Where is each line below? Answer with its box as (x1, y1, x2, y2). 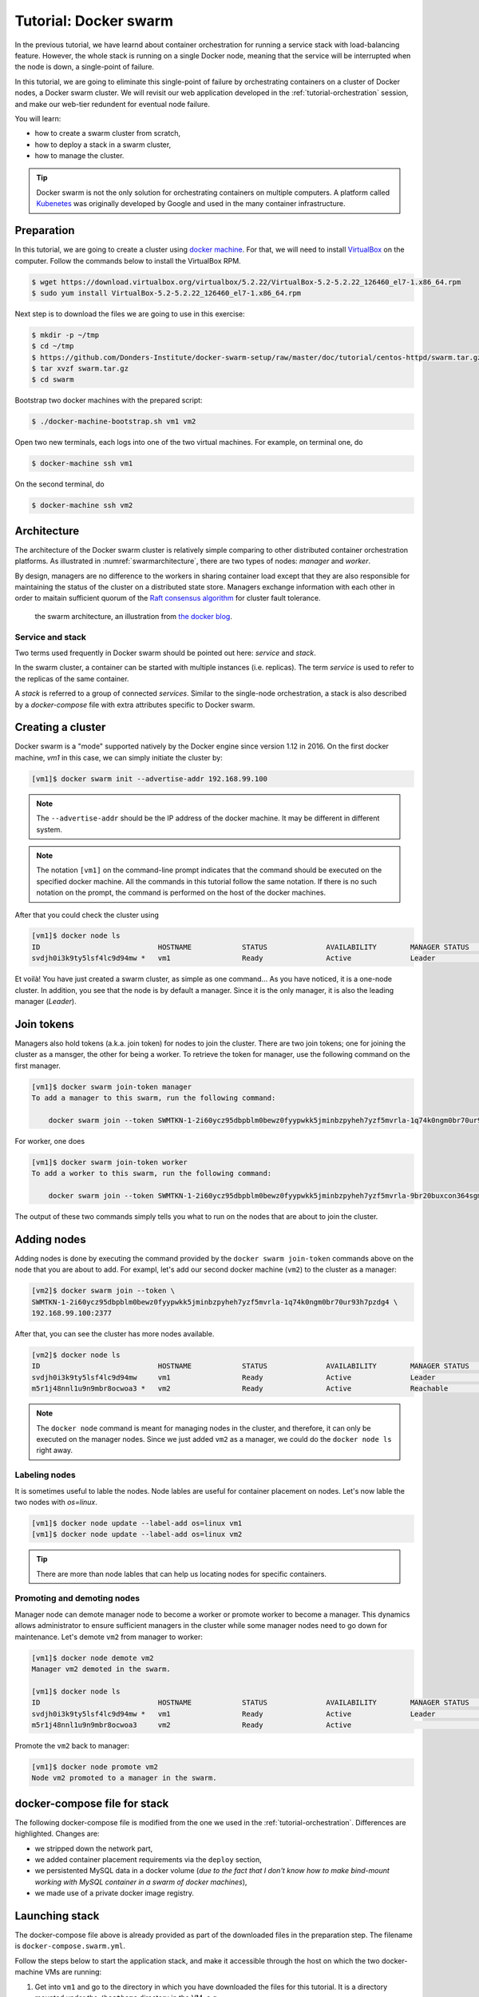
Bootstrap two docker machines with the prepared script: (14, 395, 203, 405)
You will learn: (14, 113, 61, 123)
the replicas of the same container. (14, 673, 129, 683)
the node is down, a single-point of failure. (14, 62, 155, 72)
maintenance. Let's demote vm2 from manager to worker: (14, 1632, 204, 1642)
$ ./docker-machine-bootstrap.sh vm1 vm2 (31, 417, 196, 427)
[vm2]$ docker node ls (31, 1351, 121, 1360)
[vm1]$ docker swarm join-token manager (31, 1082, 192, 1091)
